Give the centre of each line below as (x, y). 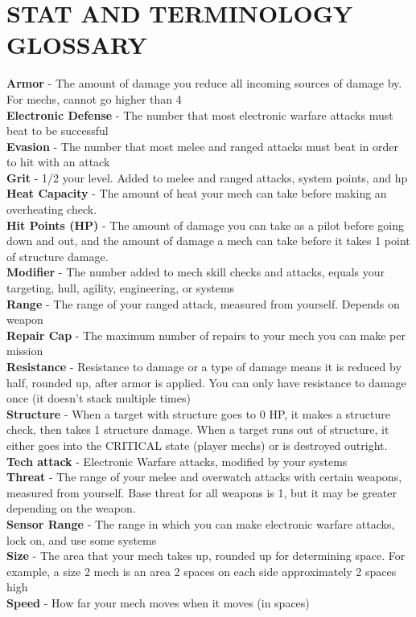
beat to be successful (58, 131)
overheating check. (52, 209)
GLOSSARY (77, 45)
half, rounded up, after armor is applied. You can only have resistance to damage (206, 382)
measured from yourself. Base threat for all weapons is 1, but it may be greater (202, 492)
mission (25, 351)
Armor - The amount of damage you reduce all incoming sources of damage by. (204, 83)
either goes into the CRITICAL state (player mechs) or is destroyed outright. (197, 445)
